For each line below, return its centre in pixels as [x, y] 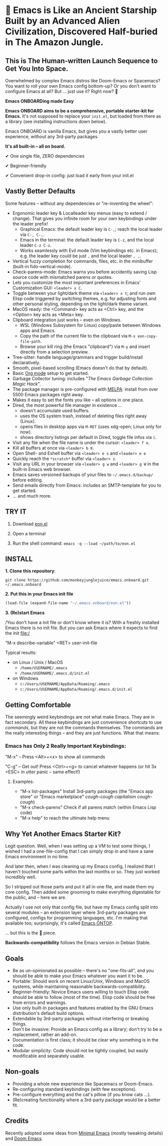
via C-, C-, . [32, 234]
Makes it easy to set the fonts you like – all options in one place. [78, 400]
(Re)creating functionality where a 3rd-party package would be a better [87, 1100]
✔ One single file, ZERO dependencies [45, 156]
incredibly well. [21, 877]
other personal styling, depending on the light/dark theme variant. [80, 304]
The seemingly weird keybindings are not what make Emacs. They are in [80, 717]
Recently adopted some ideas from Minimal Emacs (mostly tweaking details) [84, 1133]
